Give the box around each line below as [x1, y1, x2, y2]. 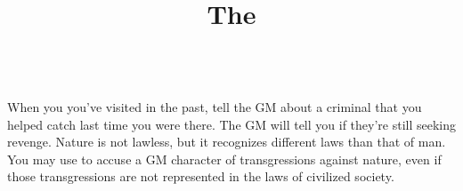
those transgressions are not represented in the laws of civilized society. [7, 167, 394, 186]
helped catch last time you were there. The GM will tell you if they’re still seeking [7, 115, 457, 133]
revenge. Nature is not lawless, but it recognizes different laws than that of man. [7, 132, 446, 151]
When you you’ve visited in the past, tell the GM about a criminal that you [7, 97, 422, 115]
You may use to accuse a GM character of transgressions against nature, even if [7, 149, 442, 168]
